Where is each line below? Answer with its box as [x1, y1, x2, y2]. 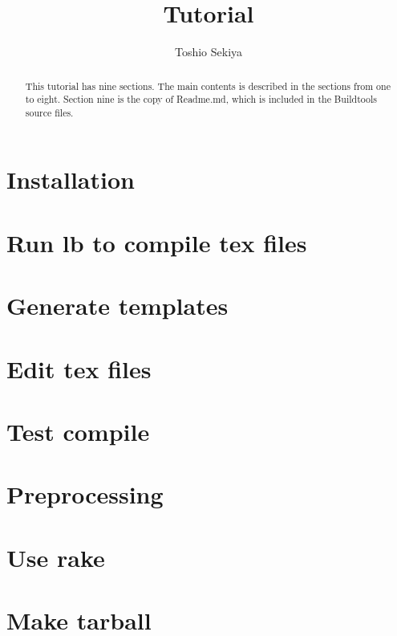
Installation [6, 163, 135, 196]
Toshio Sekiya [174, 43, 243, 60]
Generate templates [6, 289, 229, 322]
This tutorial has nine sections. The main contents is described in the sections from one [25, 79, 391, 92]
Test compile [6, 414, 150, 447]
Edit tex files [6, 352, 152, 385]
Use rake [6, 540, 105, 573]
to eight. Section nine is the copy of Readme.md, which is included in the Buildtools [25, 92, 377, 106]
